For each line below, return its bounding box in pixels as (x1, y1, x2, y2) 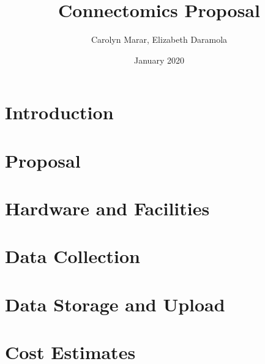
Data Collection (5, 243, 140, 269)
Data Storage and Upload (5, 291, 225, 316)
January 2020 (134, 53, 184, 66)
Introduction (5, 100, 114, 125)
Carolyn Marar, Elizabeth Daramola (91, 33, 228, 46)
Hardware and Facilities (5, 196, 210, 221)
